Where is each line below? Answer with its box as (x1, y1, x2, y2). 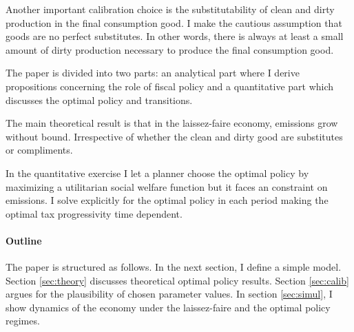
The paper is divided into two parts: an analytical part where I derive (6, 65, 300, 80)
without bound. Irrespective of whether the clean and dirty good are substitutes (6, 129, 343, 143)
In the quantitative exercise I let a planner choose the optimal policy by (6, 165, 309, 180)
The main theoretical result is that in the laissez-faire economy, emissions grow (6, 116, 338, 130)
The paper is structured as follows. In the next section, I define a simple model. (6, 260, 342, 274)
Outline (6, 233, 42, 247)
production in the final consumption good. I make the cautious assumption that (6, 15, 342, 30)
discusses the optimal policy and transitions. (6, 92, 193, 107)
